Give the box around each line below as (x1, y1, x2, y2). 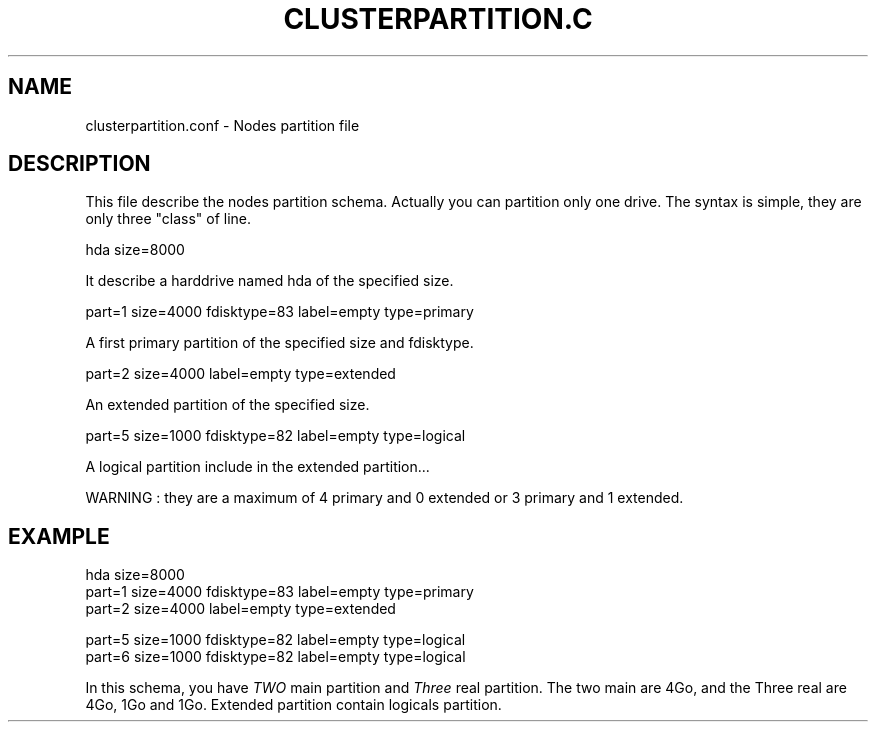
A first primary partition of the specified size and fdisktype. (85, 334, 474, 352)
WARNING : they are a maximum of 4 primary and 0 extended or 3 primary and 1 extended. (85, 489, 684, 507)
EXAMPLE (8, 523, 110, 549)
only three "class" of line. (85, 210, 252, 228)
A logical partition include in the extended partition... (85, 458, 430, 476)
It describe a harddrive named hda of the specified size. (85, 272, 454, 290)
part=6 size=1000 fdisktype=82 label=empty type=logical (85, 648, 466, 666)
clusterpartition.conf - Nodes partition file (85, 116, 360, 134)
